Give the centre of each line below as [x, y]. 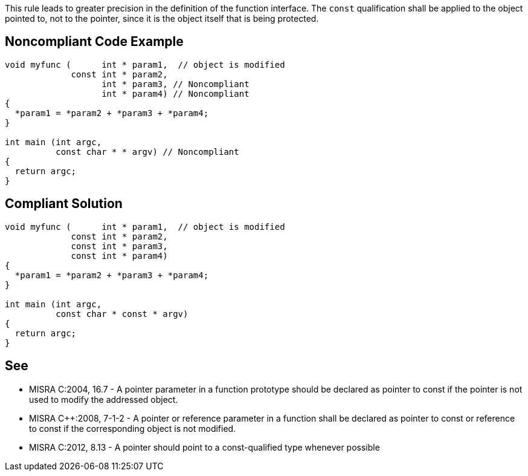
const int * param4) [119, 256]
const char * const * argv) [122, 314]
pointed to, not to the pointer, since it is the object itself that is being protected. [162, 18]
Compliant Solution [64, 204]
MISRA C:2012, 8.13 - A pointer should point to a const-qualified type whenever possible [204, 447]
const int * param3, [119, 246]
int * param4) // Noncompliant [175, 93]
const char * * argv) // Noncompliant [147, 152]
